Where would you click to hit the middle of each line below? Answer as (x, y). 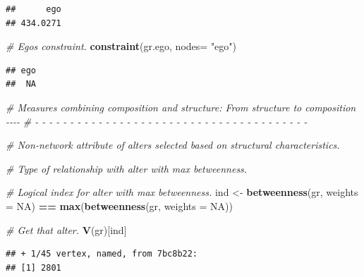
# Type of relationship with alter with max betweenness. (127, 168)
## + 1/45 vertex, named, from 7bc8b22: (102, 254)
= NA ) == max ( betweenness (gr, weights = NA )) (119, 205)
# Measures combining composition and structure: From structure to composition (181, 107)
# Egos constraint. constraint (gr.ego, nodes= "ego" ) (121, 46)
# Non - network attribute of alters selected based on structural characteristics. (173, 145)
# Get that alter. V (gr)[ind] (66, 229)
